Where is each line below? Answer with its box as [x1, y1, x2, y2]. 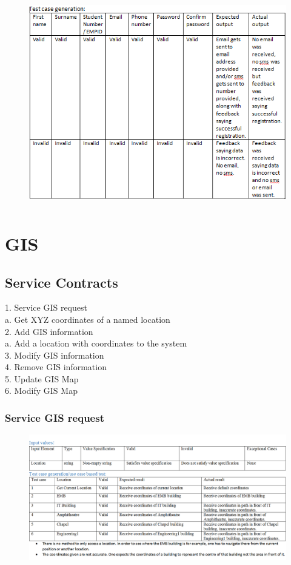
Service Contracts [5, 272, 118, 291]
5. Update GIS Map [5, 372, 79, 385]
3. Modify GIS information [5, 348, 104, 361]
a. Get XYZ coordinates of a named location [5, 313, 170, 325]
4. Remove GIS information [5, 360, 107, 373]
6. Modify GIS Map [5, 384, 78, 397]
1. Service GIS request [5, 301, 87, 314]
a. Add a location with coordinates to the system [5, 337, 187, 350]
